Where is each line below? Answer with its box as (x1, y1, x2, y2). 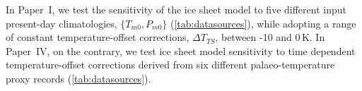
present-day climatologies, (6, 16, 117, 30)
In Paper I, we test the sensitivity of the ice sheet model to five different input (6, 2, 346, 16)
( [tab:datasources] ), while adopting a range (170, 16, 356, 30)
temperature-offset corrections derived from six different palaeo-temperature (6, 57, 335, 72)
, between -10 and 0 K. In (215, 30, 325, 44)
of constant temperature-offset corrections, (6, 30, 189, 44)
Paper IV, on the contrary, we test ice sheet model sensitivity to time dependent (6, 43, 356, 58)
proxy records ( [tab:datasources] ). (6, 71, 151, 85)
